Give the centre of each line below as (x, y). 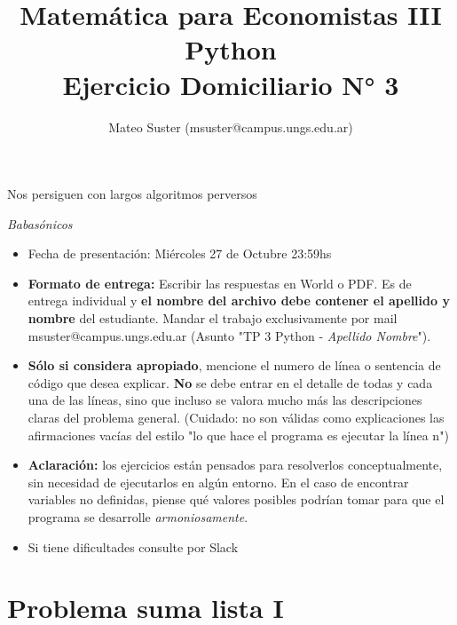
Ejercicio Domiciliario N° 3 (231, 84)
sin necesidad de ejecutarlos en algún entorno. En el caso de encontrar (218, 482)
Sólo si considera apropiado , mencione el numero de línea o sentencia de (234, 365)
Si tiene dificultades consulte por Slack (133, 546)
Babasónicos (40, 223)
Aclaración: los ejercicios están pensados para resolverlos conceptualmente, (235, 465)
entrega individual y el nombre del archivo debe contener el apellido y (239, 301)
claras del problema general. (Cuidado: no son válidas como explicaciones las (236, 418)
